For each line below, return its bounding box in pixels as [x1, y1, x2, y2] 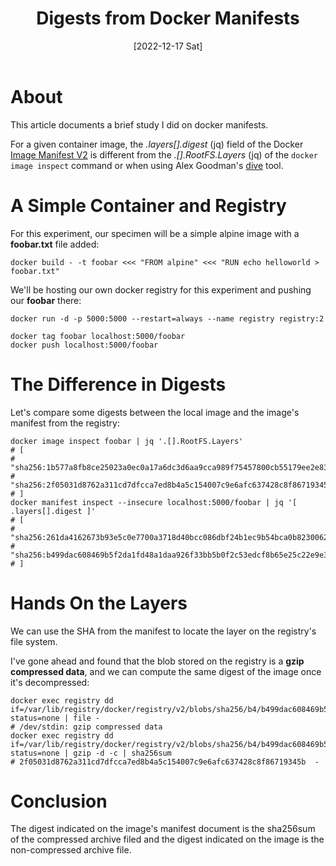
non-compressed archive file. [10, 844, 132, 856]
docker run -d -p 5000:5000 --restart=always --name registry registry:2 [10, 313, 325, 324]
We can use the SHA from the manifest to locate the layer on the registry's [10, 625, 317, 637]
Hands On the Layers [10, 592, 188, 614]
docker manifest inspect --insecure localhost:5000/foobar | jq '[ [10, 497, 298, 507]
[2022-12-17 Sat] [133, 40, 203, 52]
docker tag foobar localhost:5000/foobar [10, 331, 186, 341]
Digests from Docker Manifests [36, 7, 300, 30]
